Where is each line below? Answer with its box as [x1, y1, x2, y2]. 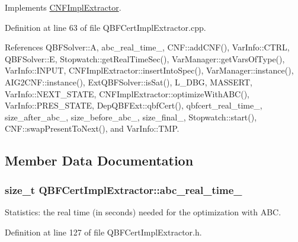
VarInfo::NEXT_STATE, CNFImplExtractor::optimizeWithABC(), [5, 87, 249, 100]
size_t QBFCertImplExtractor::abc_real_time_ [5, 182, 242, 197]
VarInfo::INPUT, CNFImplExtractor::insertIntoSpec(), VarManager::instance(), [5, 64, 294, 77]
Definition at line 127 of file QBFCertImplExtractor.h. [5, 225, 202, 238]
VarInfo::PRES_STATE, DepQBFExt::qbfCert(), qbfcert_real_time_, [5, 99, 262, 112]
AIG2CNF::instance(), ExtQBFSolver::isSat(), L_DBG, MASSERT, [5, 75, 252, 88]
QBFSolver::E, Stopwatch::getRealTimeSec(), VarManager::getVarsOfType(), [5, 52, 285, 65]
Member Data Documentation [5, 151, 194, 170]
